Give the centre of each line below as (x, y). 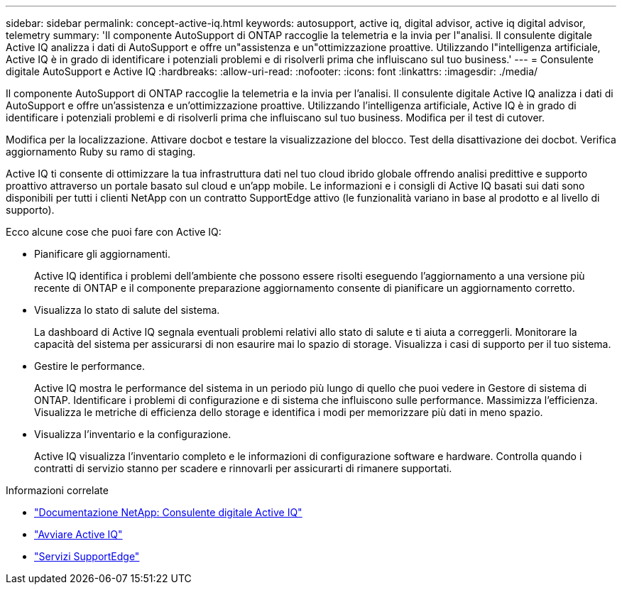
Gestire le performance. (90, 366)
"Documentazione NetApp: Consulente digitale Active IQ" (168, 512)
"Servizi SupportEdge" (87, 556)
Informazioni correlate (57, 490)
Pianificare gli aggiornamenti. (103, 254)
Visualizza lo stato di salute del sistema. (127, 310)
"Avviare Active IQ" (78, 534)
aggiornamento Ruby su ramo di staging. (101, 152)
